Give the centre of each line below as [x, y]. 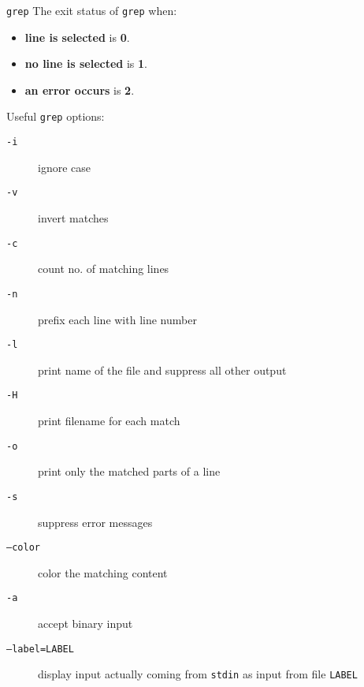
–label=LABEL [40, 649]
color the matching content [103, 572]
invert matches [73, 218]
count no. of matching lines [104, 269]
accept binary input [85, 623]
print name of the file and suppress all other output [162, 370]
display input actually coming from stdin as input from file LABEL [198, 674]
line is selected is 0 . [77, 37]
